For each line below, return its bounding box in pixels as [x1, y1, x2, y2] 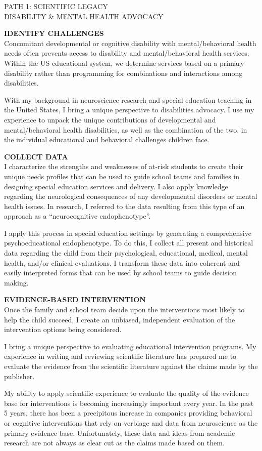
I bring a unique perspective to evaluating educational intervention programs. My [4, 341, 256, 351]
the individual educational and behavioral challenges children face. [4, 134, 209, 145]
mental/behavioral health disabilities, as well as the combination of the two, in [4, 124, 247, 135]
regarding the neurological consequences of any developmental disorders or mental [4, 191, 257, 201]
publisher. [4, 371, 35, 381]
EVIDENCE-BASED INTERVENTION [4, 294, 146, 305]
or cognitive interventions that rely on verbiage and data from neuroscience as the [4, 417, 258, 428]
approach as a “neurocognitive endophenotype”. [4, 211, 151, 221]
